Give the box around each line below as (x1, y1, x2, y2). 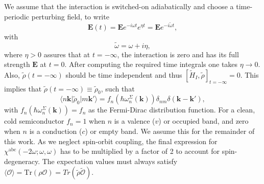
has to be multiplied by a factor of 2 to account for (60, 146, 220, 156)
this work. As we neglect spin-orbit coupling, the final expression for (4, 135, 218, 146)
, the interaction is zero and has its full (117, 49, 239, 59)
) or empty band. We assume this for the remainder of (85, 126, 255, 136)
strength (4, 59, 30, 70)
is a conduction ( (29, 126, 82, 136)
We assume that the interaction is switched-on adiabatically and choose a (4, 1, 234, 11)
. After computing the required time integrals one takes (64, 59, 238, 70)
